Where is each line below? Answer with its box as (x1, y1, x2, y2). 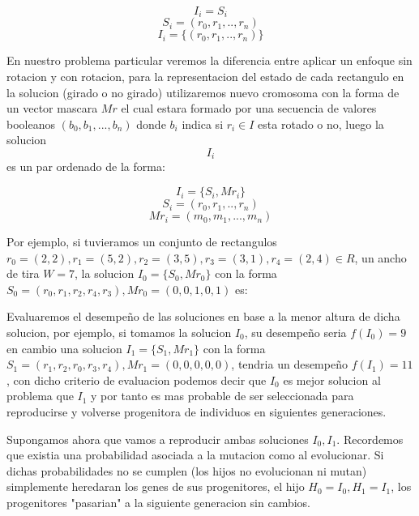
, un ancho (354, 249, 407, 266)
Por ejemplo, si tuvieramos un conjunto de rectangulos (6, 233, 277, 250)
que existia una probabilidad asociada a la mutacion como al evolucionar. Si (6, 446, 384, 463)
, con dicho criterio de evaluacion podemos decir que (6, 371, 267, 388)
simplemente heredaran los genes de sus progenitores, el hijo (6, 478, 305, 495)
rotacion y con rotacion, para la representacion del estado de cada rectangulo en (6, 68, 404, 85)
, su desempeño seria (244, 324, 347, 341)
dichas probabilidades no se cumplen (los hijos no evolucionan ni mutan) (6, 462, 367, 479)
